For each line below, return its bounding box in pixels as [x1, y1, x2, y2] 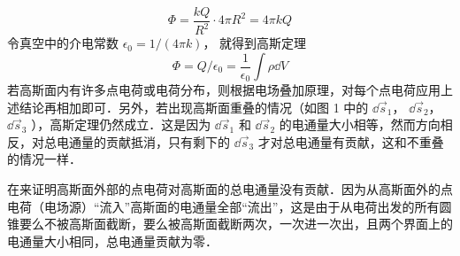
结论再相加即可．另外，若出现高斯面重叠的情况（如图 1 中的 [19, 97, 369, 116]
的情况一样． [7, 150, 81, 168]
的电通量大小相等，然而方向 [279, 115, 441, 134]
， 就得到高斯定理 [203, 34, 307, 52]
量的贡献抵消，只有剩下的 [80, 132, 230, 151]
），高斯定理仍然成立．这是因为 [31, 115, 211, 134]
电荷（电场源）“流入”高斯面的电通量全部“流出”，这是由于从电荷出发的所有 [7, 197, 440, 215]
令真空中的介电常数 [7, 34, 119, 52]
